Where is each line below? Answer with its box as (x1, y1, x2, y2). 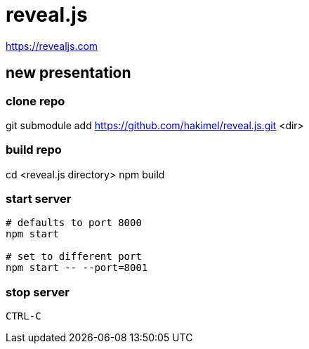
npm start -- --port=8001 (6, 262, 148, 274)
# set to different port (6, 251, 142, 263)
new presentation (6, 64, 131, 82)
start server (6, 192, 72, 206)
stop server (6, 284, 70, 299)
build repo (6, 143, 62, 157)
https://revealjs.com (6, 39, 98, 52)
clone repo (6, 93, 65, 108)
